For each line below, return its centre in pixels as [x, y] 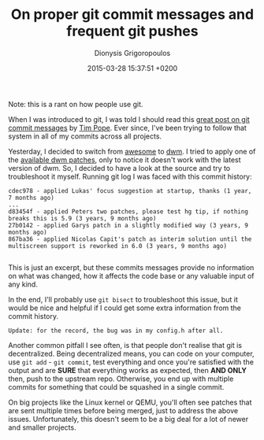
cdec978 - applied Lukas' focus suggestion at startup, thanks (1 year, [130, 190]
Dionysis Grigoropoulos [132, 53]
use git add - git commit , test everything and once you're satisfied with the [131, 362]
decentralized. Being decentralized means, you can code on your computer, [131, 353]
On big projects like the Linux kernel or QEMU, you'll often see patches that [130, 402]
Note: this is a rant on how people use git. [76, 104]
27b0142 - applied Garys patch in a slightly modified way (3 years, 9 [128, 225]
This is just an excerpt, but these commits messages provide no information [131, 267]
